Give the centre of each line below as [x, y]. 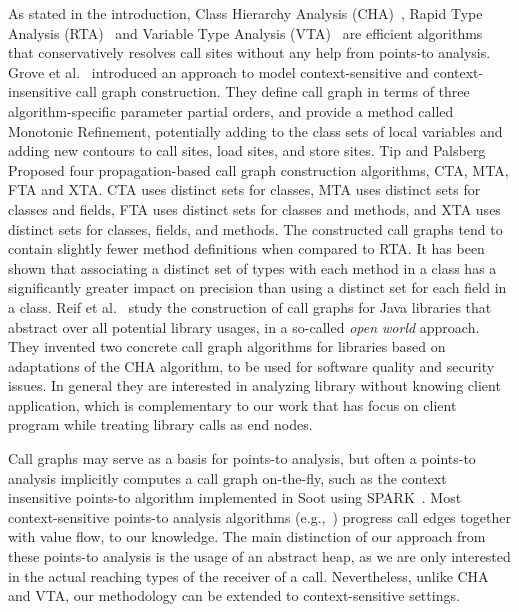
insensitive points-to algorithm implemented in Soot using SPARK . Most [235, 497]
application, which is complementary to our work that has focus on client [232, 404]
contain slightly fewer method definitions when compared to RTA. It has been [246, 248]
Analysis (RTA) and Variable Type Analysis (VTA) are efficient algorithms [245, 32]
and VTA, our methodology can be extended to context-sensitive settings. [234, 595]
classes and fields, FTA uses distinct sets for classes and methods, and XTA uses [254, 208]
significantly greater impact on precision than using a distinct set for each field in [257, 287]
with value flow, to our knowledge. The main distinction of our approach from [247, 536]
